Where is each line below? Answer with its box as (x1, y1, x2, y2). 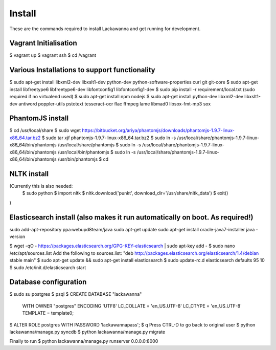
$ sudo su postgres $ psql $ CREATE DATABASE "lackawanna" (9, 291, 142, 297)
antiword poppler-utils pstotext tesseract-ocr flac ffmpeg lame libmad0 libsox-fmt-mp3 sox (18, 100, 211, 107)
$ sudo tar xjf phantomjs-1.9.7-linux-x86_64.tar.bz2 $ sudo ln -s (41, 135, 176, 141)
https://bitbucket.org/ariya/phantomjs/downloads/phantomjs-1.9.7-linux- (82, 127, 235, 134)
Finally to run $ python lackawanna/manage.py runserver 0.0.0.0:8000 (9, 338, 158, 344)
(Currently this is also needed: (9, 183, 73, 189)
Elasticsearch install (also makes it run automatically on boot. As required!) (9, 213, 254, 222)
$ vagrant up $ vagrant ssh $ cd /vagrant (9, 52, 97, 58)
